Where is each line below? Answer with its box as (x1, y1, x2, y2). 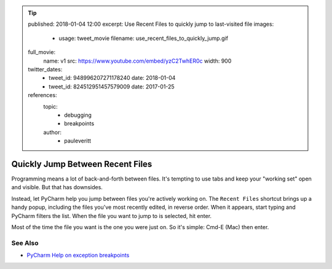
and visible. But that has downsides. (11, 184, 103, 191)
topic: (43, 103, 58, 110)
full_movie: (28, 49, 55, 56)
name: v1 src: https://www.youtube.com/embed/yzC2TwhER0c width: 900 (43, 57, 232, 64)
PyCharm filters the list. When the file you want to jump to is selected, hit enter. (11, 212, 212, 219)
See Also (11, 238, 39, 247)
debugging (64, 111, 92, 119)
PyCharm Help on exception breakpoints (26, 252, 130, 259)
